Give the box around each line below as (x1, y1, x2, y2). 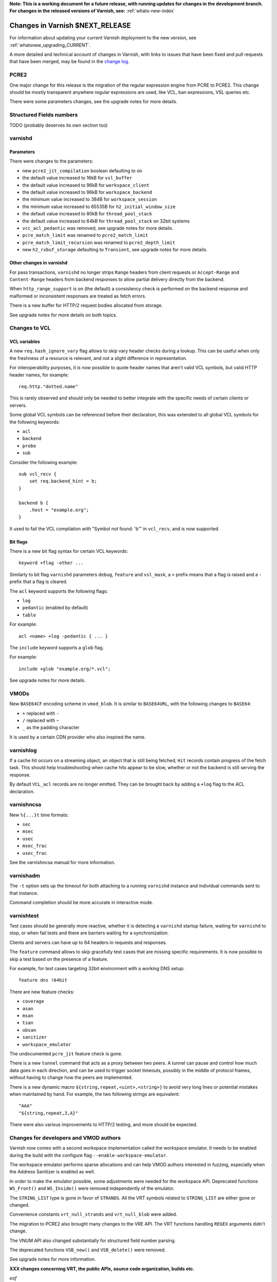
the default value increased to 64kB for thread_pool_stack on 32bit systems (22, 218, 190, 224)
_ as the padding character (22, 725, 80, 731)
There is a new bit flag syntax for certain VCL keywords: (9, 548, 128, 554)
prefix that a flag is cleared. (9, 578, 68, 585)
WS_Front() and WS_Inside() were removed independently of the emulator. (9, 1185, 174, 1192)
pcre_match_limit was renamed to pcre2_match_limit (22, 232, 148, 238)
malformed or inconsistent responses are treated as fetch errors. (9, 293, 146, 299)
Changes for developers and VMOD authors (9, 1134, 121, 1141)
